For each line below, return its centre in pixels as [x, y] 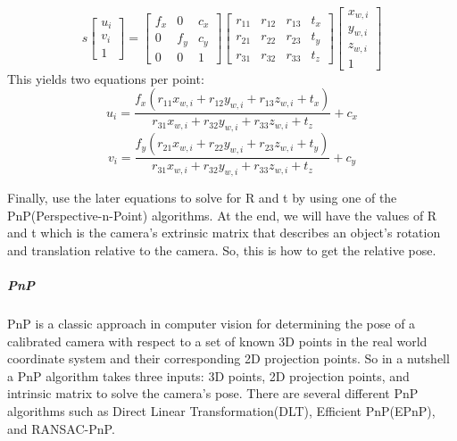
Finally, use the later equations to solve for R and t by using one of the [202, 198]
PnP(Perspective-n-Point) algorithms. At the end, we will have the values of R [222, 215]
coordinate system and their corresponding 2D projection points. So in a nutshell [228, 358]
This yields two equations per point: [106, 78]
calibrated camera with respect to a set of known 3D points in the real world [217, 341]
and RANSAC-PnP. [61, 428]
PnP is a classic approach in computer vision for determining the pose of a [212, 324]
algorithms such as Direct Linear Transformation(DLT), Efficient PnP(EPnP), [221, 411]
